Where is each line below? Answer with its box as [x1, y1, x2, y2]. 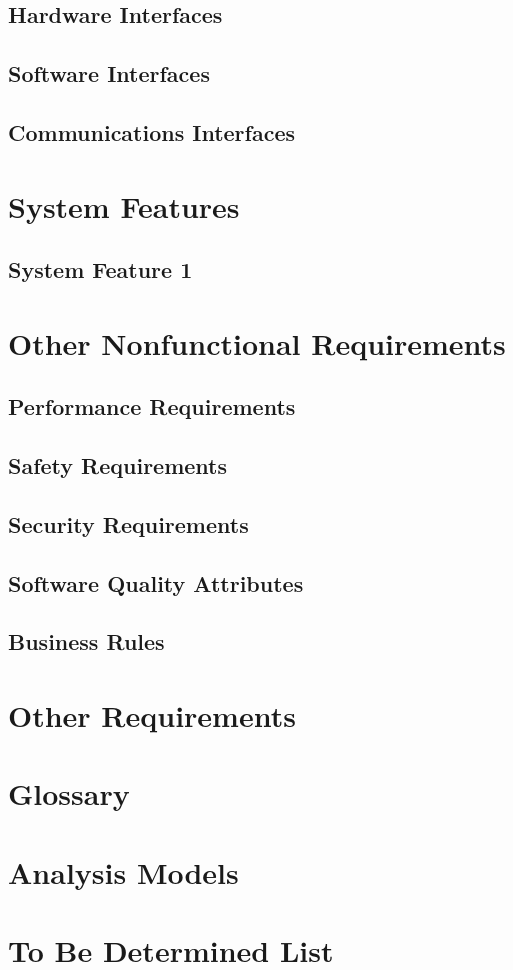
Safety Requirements [8, 450, 228, 481]
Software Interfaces [8, 58, 210, 89]
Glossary [8, 773, 130, 814]
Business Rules [8, 626, 165, 657]
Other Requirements [8, 694, 296, 735]
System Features [8, 185, 240, 226]
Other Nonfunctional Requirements [8, 322, 506, 363]
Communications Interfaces [8, 116, 296, 147]
